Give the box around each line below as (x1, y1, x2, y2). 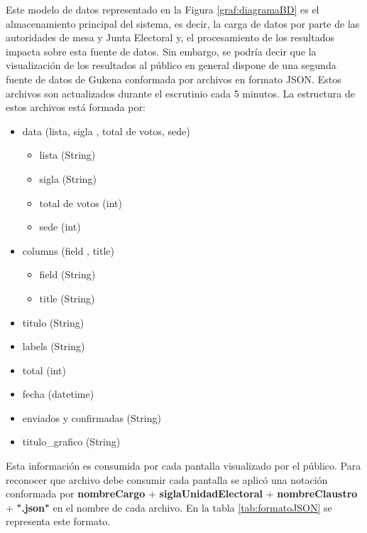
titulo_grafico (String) (22, 434, 121, 449)
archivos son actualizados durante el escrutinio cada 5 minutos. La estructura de (6, 85, 355, 100)
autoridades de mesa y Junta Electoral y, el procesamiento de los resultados (6, 30, 334, 45)
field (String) (39, 267, 96, 282)
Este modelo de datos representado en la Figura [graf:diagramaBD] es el (6, 2, 319, 16)
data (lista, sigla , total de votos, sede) (22, 123, 190, 138)
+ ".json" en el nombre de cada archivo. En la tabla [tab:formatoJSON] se (6, 500, 332, 514)
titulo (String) (22, 315, 84, 329)
